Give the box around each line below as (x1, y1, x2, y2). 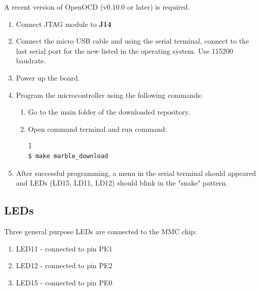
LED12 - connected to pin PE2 (16, 260, 113, 271)
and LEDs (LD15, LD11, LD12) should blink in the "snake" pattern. (16, 177, 228, 188)
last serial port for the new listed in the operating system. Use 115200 (16, 45, 233, 56)
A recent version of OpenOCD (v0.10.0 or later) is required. (4, 2, 190, 12)
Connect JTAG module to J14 (16, 18, 112, 29)
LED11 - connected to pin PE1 (16, 243, 113, 253)
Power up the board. (16, 72, 80, 83)
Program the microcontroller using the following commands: (16, 89, 203, 100)
